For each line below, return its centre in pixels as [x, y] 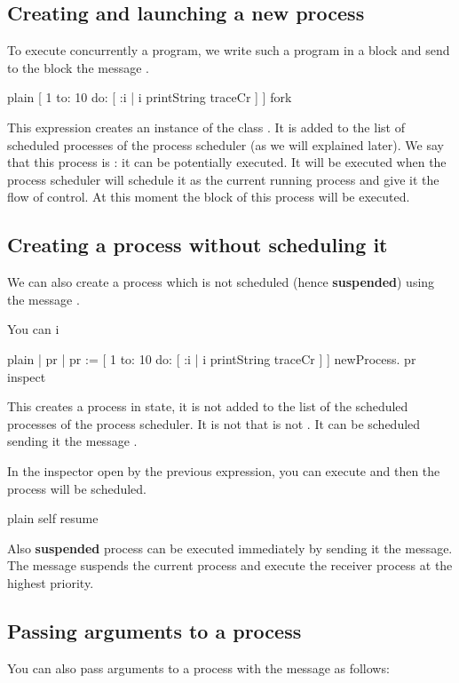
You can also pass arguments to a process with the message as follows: [198, 667]
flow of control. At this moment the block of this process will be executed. [209, 197]
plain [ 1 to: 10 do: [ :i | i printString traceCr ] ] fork [150, 97]
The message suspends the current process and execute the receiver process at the [230, 565]
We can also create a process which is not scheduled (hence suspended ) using [221, 282]
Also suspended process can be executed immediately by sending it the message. [230, 548]
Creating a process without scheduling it [198, 245]
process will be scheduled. [77, 488]
